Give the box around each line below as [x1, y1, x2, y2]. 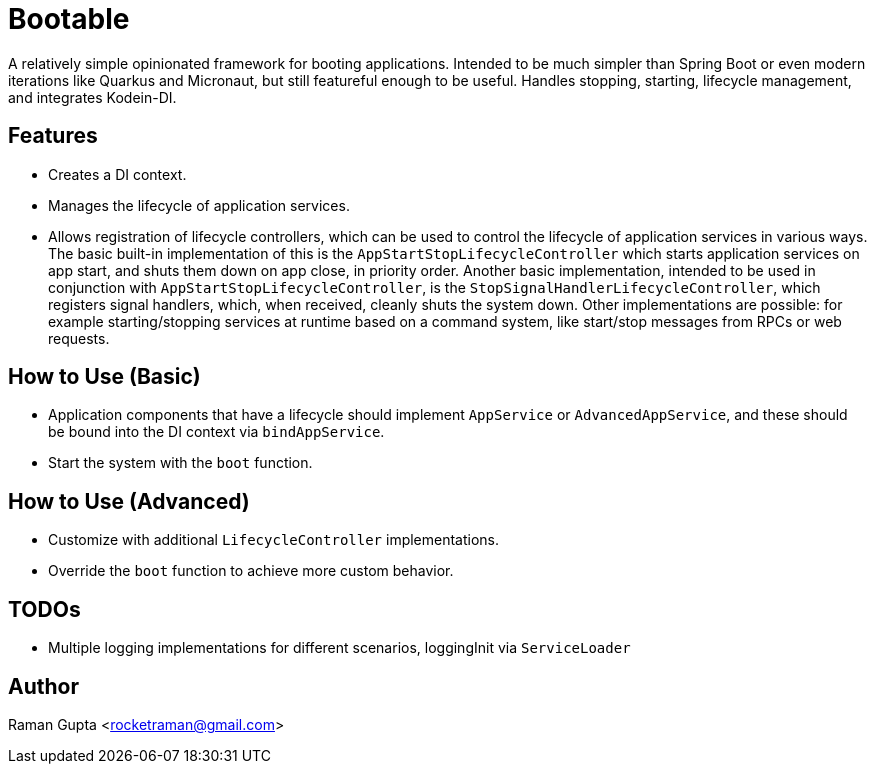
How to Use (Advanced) [8, 488, 250, 514]
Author [8, 673, 79, 699]
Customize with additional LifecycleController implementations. [48, 531, 500, 549]
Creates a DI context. [48, 165, 187, 183]
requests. [48, 329, 110, 347]
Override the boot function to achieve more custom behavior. [48, 562, 454, 580]
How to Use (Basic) [8, 364, 201, 390]
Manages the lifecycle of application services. [48, 196, 350, 214]
